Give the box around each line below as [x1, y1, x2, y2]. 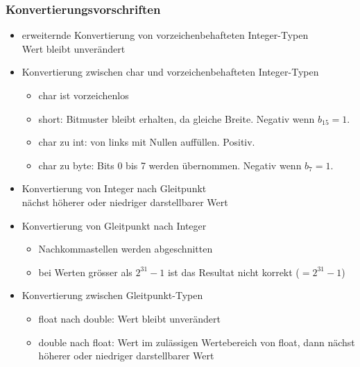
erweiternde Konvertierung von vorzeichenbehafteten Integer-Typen [22, 28, 309, 42]
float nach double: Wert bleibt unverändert [38, 311, 221, 325]
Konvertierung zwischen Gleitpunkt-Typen [22, 288, 203, 302]
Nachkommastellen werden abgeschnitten [38, 241, 213, 256]
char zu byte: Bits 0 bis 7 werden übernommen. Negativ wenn [38, 157, 302, 172]
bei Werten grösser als [38, 264, 132, 279]
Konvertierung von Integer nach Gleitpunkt [22, 181, 207, 196]
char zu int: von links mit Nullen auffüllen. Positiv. [38, 135, 255, 149]
